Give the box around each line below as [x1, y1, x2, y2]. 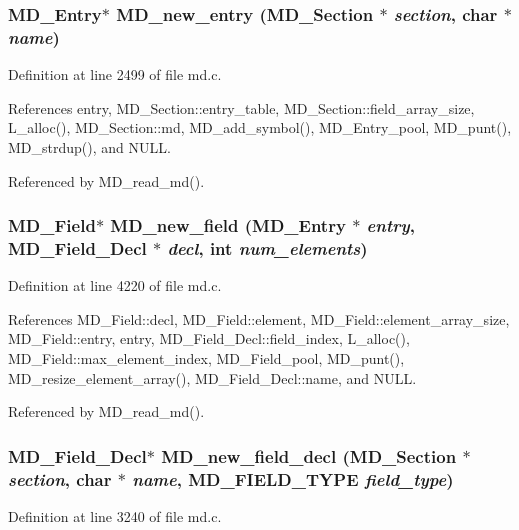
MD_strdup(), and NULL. [8, 136, 171, 157]
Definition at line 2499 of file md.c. [8, 64, 222, 85]
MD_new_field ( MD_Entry [110, 213, 346, 238]
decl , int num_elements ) [167, 235, 368, 260]
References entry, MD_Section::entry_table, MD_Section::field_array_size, [8, 97, 475, 118]
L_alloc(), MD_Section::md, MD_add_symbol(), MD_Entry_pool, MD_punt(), [8, 117, 512, 138]
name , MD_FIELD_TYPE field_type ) [132, 466, 454, 491]
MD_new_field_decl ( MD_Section [161, 443, 457, 468]
